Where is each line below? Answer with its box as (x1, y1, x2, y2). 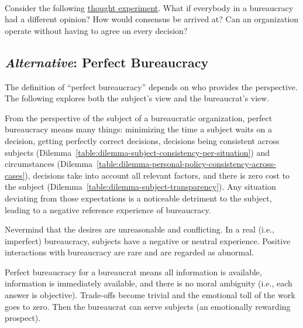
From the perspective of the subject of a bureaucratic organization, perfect (5, 111, 273, 124)
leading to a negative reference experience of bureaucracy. (5, 203, 211, 216)
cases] (5, 169, 25, 181)
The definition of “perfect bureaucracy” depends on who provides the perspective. (5, 80, 298, 93)
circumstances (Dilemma (5, 158, 93, 170)
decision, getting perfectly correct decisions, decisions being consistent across (5, 134, 280, 146)
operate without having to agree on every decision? (5, 24, 188, 36)
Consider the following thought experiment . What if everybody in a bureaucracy (5, 1, 294, 13)
